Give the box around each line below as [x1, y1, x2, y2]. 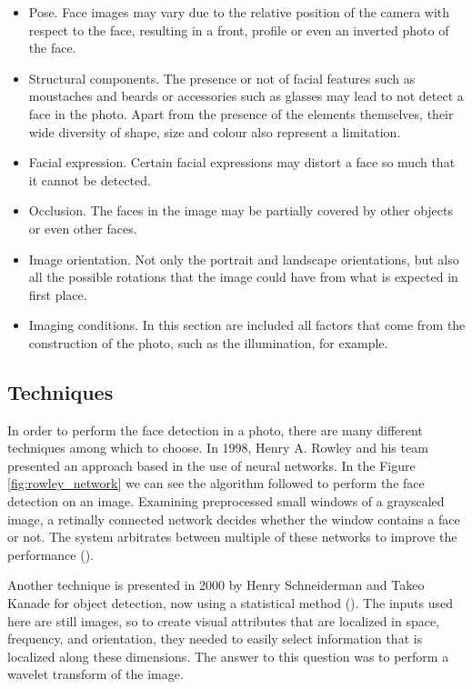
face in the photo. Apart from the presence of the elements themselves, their [28, 104, 454, 123]
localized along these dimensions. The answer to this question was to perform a [7, 646, 449, 665]
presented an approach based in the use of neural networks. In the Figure [7, 455, 416, 474]
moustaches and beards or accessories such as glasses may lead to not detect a [28, 86, 464, 105]
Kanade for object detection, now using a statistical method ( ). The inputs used [7, 594, 454, 613]
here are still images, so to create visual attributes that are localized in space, [7, 611, 440, 630]
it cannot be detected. [28, 170, 151, 189]
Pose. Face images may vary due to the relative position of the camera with [28, 3, 450, 21]
